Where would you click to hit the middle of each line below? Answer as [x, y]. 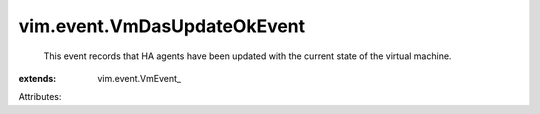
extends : [37, 78]
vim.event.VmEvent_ [139, 78]
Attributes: [40, 97]
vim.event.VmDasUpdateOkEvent [162, 26]
